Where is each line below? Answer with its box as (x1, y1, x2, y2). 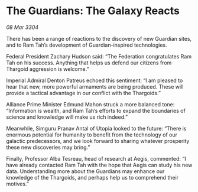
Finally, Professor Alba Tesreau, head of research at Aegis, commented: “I (6, 155, 186, 162)
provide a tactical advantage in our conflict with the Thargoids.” (6, 89, 161, 96)
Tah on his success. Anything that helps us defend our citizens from (6, 59, 172, 66)
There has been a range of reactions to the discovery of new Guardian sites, (6, 35, 192, 42)
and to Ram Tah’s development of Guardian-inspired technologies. (6, 41, 167, 48)
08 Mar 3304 (6, 24, 39, 31)
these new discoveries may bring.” (6, 144, 90, 151)
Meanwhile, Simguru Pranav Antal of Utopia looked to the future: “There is (6, 125, 187, 132)
